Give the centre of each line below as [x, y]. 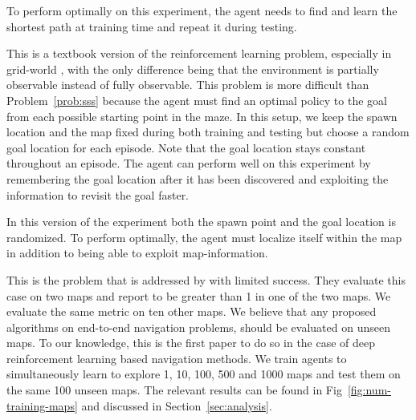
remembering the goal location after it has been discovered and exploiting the [198, 178]
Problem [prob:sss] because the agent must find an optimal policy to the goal [197, 100]
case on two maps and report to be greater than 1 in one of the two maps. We [199, 295]
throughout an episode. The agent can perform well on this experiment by [189, 163]
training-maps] [42, 405]
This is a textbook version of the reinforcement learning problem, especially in [199, 53]
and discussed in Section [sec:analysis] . [177, 405]
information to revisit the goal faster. [98, 194]
